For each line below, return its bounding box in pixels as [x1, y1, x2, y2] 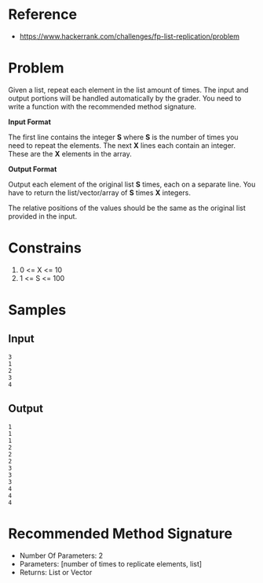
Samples [8, 301, 67, 319]
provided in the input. [8, 211, 77, 221]
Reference [8, 6, 77, 24]
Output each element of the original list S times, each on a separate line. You [8, 179, 256, 189]
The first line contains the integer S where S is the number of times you [8, 132, 239, 142]
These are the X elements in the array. [8, 149, 132, 158]
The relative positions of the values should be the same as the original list [8, 203, 246, 212]
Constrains [8, 239, 82, 257]
